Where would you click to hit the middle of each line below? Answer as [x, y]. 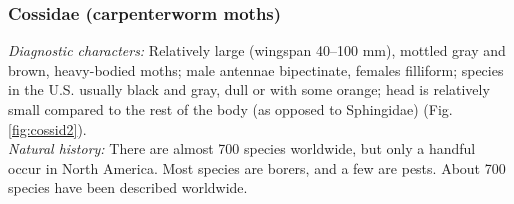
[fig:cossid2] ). [47, 128]
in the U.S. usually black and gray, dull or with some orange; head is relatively [249, 89]
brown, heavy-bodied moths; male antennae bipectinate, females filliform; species [256, 69]
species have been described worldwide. [128, 187]
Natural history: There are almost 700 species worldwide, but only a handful [242, 148]
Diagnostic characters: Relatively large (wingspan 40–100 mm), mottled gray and [257, 50]
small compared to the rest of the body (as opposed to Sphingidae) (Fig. [230, 109]
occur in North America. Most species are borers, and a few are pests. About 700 [257, 167]
